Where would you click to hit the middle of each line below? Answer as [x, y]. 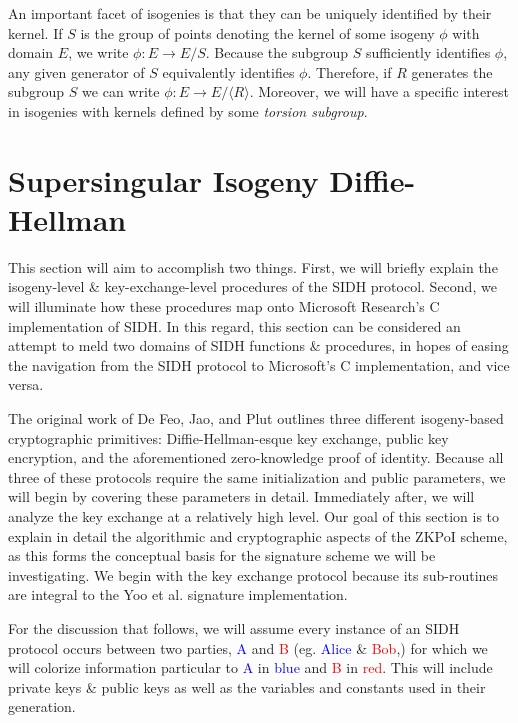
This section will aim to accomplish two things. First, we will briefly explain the [253, 266]
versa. [26, 384]
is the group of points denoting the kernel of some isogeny [257, 32]
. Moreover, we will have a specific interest [379, 91]
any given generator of [76, 71]
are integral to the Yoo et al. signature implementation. [178, 594]
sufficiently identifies [428, 52]
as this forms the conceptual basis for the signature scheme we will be [222, 555]
